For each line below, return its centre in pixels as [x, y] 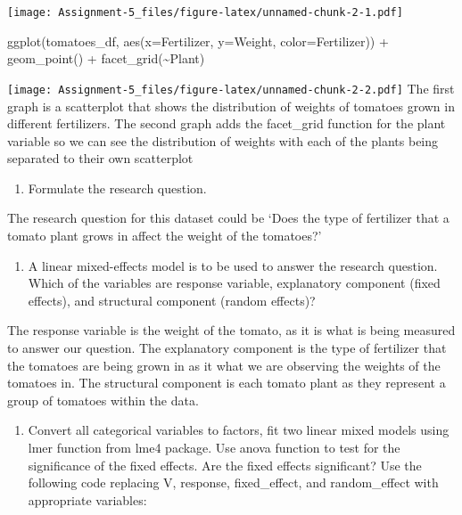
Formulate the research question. [117, 188]
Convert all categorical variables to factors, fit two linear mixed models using [239, 430]
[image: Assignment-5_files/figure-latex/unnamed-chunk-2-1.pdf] [205, 12]
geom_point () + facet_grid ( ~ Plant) [106, 58]
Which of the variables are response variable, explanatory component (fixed [234, 283]
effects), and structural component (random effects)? [172, 300]
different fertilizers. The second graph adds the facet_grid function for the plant [227, 123]
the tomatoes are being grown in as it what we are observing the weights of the [224, 365]
